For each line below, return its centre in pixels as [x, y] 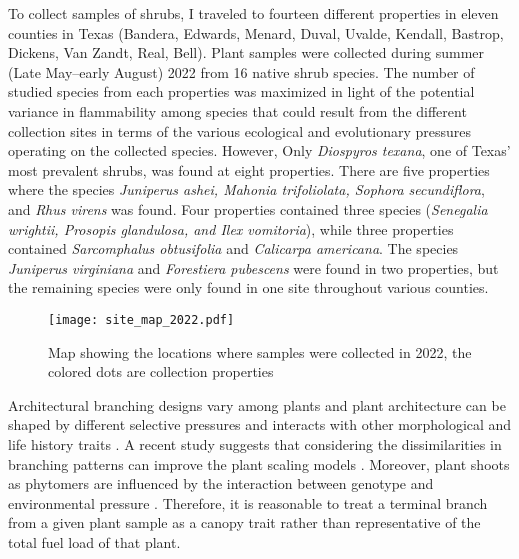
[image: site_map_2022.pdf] [141, 319]
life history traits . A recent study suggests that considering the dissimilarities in [255, 443]
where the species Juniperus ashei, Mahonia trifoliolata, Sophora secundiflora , [246, 189]
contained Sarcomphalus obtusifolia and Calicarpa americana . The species [233, 248]
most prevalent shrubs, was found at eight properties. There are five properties [249, 169]
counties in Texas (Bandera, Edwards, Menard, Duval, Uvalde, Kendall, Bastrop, [256, 32]
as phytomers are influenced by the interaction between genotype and [221, 483]
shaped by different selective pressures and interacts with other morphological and [260, 424]
